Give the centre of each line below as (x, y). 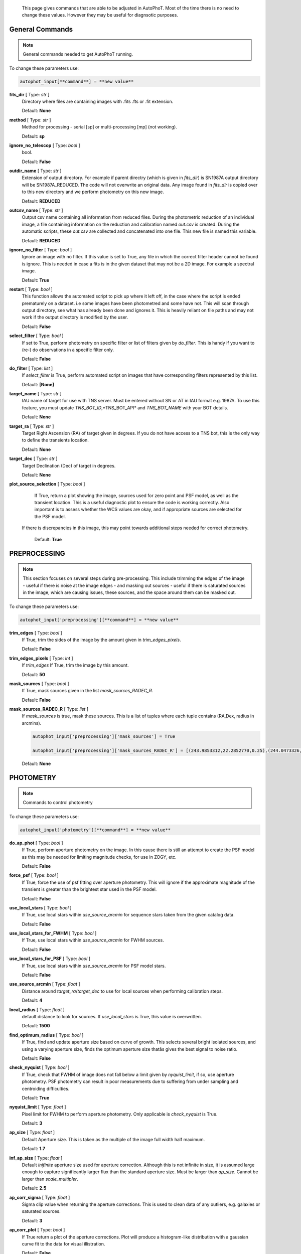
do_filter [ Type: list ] (31, 368)
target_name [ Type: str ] (36, 394)
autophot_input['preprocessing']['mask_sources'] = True (104, 736)
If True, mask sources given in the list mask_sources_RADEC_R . (88, 691)
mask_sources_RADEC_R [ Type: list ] (49, 709)
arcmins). (32, 723)
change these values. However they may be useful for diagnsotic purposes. (100, 15)
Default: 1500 (36, 1026)
